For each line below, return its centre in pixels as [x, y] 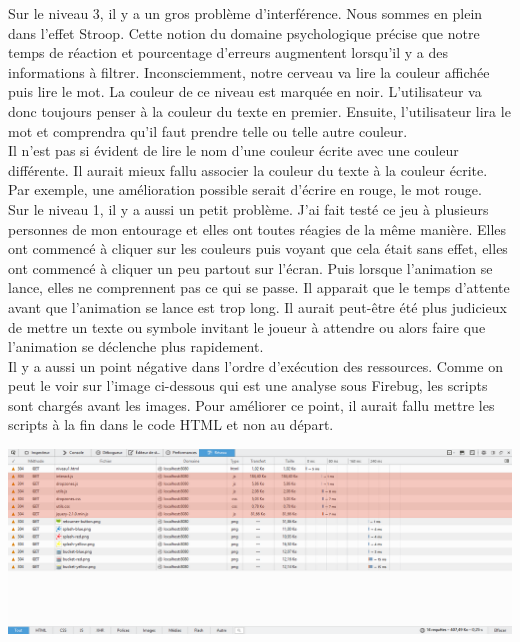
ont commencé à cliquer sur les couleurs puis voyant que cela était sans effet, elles [258, 248]
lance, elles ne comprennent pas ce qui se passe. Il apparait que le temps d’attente [259, 287]
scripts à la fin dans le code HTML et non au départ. [171, 424]
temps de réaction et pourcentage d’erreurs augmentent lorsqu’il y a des [228, 52]
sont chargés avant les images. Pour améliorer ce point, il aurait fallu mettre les [251, 404]
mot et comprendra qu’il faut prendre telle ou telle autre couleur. [208, 130]
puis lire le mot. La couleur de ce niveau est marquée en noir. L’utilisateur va [245, 91]
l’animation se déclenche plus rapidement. [136, 346]
